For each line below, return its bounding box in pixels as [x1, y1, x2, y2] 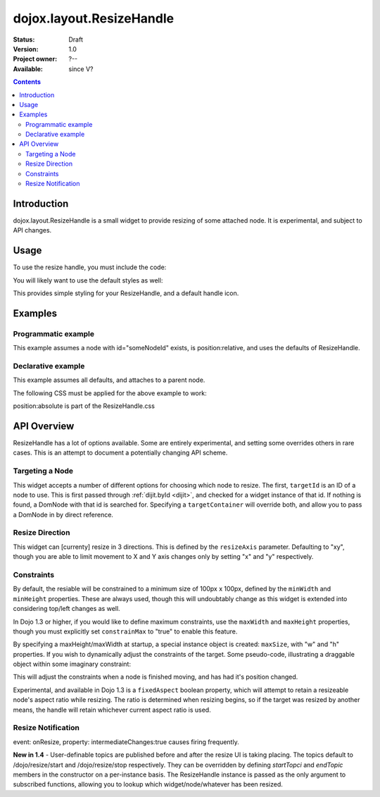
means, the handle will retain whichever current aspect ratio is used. [13, 705, 211, 714]
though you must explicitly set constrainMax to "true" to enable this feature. [13, 627, 238, 636]
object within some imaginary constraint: [13, 660, 132, 669]
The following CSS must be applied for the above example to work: [13, 388, 207, 397]
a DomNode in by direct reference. [13, 510, 114, 519]
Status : [13, 35, 35, 44]
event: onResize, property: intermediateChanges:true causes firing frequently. [13, 737, 239, 746]
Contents [13, 78, 42, 86]
